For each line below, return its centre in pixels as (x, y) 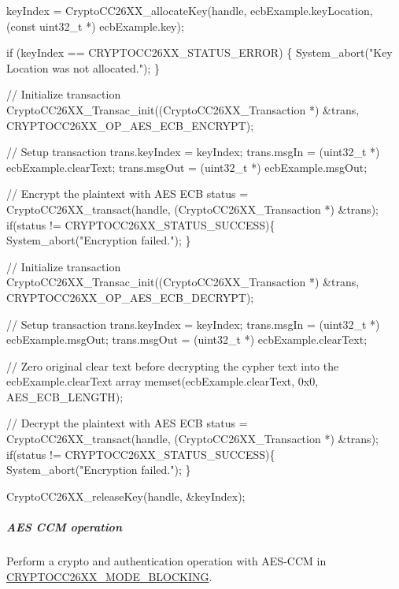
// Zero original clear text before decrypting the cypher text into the (173, 365)
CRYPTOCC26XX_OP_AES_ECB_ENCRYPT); (130, 125)
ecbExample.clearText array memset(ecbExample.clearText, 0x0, (163, 381)
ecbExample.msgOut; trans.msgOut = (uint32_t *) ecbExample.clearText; (187, 339)
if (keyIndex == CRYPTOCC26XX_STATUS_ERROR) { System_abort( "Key (199, 52)
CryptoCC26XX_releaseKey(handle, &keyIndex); (126, 496)
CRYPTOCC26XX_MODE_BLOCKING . (109, 576)
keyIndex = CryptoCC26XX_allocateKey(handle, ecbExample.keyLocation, (190, 10)
